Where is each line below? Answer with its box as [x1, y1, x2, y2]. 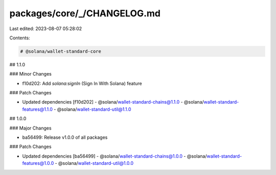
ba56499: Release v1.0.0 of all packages [22, 134, 108, 140]
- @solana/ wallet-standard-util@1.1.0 [54, 106, 131, 112]
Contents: [9, 35, 30, 41]
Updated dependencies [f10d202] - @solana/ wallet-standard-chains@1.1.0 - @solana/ [22, 99, 204, 105]
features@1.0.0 [22, 160, 54, 166]
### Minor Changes [9, 71, 52, 77]
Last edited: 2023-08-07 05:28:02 [9, 26, 82, 32]
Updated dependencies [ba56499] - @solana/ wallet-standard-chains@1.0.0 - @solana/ [22, 153, 207, 159]
